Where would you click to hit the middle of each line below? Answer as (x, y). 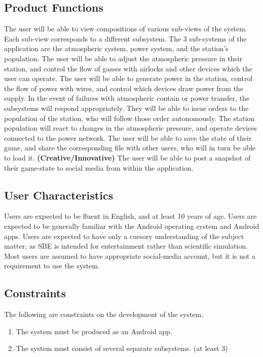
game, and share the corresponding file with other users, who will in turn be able (130, 148)
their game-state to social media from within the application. (99, 167)
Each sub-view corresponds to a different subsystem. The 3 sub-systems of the (125, 38)
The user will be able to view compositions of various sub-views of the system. (126, 29)
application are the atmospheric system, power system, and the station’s (116, 48)
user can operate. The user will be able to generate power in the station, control (128, 78)
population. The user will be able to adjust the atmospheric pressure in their (123, 58)
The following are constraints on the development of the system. (104, 314)
